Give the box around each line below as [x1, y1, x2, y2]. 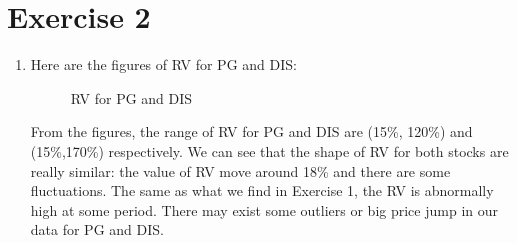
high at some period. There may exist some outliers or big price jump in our [30, 199, 498, 220]
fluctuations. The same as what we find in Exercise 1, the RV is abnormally [30, 180, 494, 201]
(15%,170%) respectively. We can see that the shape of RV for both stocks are [30, 140, 509, 161]
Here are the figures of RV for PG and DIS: [30, 54, 297, 75]
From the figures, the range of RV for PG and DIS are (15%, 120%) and [30, 121, 473, 142]
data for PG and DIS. [30, 219, 164, 240]
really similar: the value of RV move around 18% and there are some [30, 160, 451, 181]
